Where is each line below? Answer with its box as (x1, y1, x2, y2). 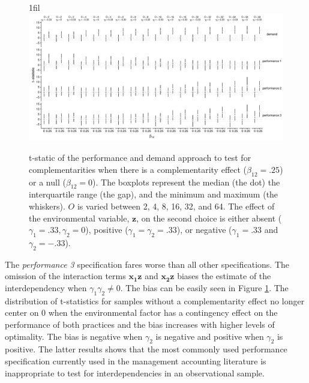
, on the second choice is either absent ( (136, 211, 282, 224)
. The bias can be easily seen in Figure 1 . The (120, 281, 289, 294)
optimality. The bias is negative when (5, 330, 143, 342)
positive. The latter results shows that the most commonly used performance (5, 343, 287, 355)
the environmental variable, (29, 211, 130, 224)
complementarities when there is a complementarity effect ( (29, 163, 247, 175)
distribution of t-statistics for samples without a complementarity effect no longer (5, 294, 305, 307)
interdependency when (5, 281, 87, 294)
